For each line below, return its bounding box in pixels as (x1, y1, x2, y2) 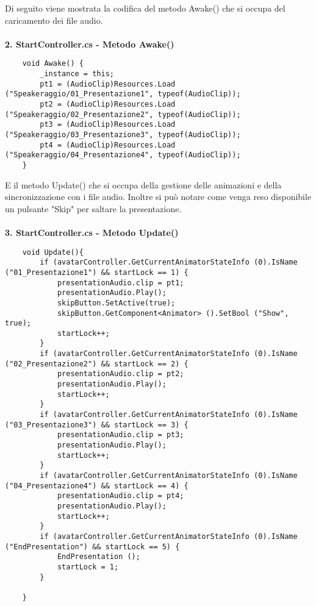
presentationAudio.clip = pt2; (57, 369, 184, 379)
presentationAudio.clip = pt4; (57, 491, 184, 501)
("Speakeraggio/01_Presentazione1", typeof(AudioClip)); (5, 90, 241, 99)
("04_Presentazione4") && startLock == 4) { (5, 481, 189, 490)
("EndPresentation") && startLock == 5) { (5, 542, 180, 551)
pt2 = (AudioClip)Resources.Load (40, 100, 176, 109)
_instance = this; (40, 70, 114, 79)
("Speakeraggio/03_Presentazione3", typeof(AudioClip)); (5, 130, 241, 139)
